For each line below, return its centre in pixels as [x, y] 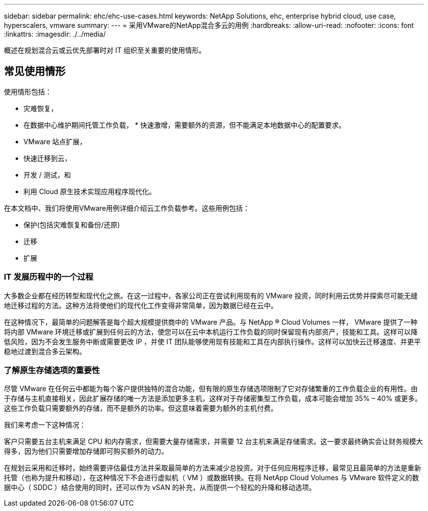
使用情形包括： [28, 91]
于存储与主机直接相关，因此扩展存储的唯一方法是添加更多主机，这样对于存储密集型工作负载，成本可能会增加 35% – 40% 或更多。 [213, 399]
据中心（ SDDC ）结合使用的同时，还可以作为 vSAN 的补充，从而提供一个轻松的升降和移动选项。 [160, 488]
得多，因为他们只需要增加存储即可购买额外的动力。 [86, 451]
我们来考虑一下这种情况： [45, 425]
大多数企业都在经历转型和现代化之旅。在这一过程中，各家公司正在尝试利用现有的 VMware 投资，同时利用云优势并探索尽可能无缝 [211, 295]
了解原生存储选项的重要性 [52, 370]
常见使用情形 [35, 71]
